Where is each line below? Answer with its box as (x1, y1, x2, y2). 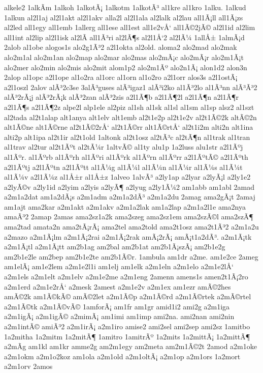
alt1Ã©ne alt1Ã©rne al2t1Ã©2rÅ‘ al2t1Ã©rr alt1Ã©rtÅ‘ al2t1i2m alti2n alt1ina (4, 122, 253, 132)
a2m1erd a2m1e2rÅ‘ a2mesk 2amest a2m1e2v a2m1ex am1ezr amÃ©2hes (4, 281, 231, 292)
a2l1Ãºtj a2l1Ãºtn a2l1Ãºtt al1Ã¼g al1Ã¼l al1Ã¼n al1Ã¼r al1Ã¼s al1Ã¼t (4, 161, 243, 172)
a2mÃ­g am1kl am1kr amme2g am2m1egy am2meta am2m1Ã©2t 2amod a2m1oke (4, 341, 257, 352)
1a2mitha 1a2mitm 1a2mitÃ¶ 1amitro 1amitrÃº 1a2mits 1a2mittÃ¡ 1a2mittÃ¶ (4, 331, 250, 341)
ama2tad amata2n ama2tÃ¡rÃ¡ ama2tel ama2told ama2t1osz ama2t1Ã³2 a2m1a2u (4, 221, 259, 232)
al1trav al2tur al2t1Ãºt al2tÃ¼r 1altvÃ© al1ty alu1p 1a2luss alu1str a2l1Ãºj (4, 141, 243, 152)
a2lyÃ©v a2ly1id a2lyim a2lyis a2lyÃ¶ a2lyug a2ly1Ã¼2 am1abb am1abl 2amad (4, 181, 254, 192)
